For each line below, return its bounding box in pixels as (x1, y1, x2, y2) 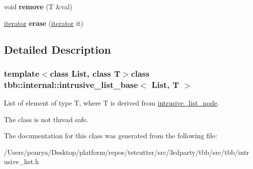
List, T (152, 78, 179, 90)
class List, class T (50, 67, 121, 79)
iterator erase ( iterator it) (4, 18, 83, 28)
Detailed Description (4, 42, 111, 57)
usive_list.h (4, 156, 39, 167)
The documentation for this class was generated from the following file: (4, 130, 217, 141)
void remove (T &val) (4, 1, 73, 11)
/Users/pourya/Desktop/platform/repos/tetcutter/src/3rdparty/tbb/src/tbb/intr (4, 147, 250, 157)
